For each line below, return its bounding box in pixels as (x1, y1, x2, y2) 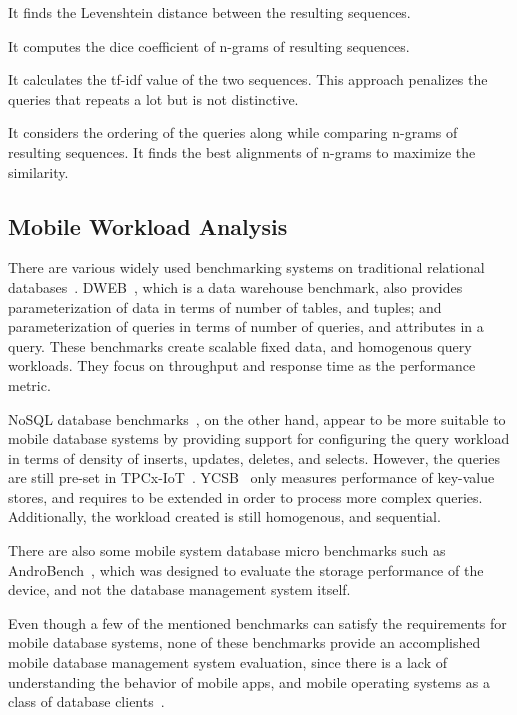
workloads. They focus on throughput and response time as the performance (8, 355, 476, 376)
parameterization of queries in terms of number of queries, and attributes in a (8, 316, 484, 337)
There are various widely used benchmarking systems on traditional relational (8, 257, 485, 278)
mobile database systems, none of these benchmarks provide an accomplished (8, 632, 481, 653)
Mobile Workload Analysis (8, 210, 288, 241)
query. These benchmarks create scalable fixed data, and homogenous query (8, 335, 472, 356)
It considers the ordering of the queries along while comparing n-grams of (8, 122, 458, 143)
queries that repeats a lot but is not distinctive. (8, 88, 299, 109)
